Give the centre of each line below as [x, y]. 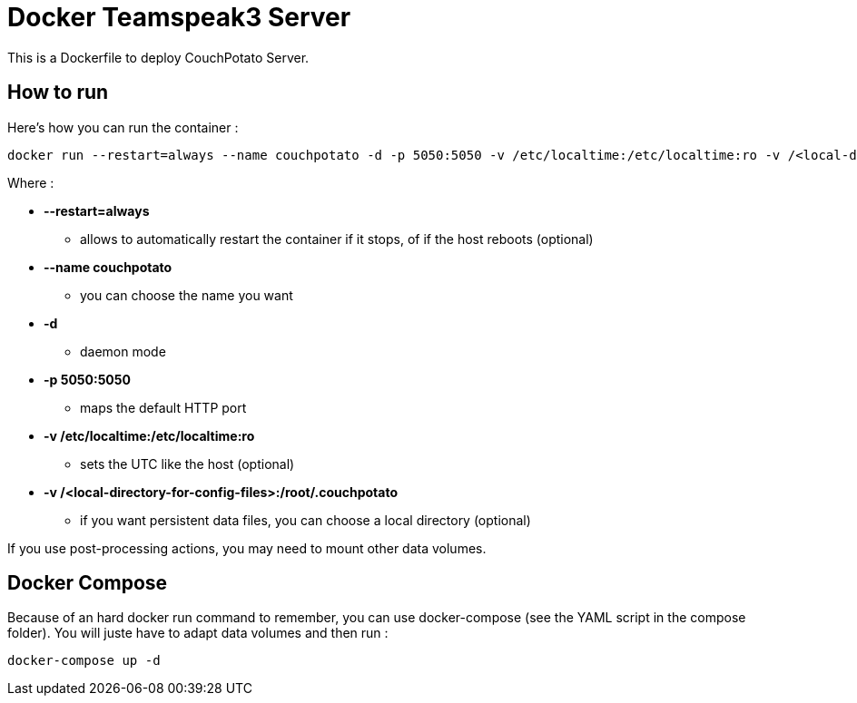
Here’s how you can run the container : [123, 127]
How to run [58, 93]
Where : [31, 182]
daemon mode [123, 351]
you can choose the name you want [187, 295]
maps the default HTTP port [163, 407]
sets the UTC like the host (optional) [187, 464]
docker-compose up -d [84, 661]
